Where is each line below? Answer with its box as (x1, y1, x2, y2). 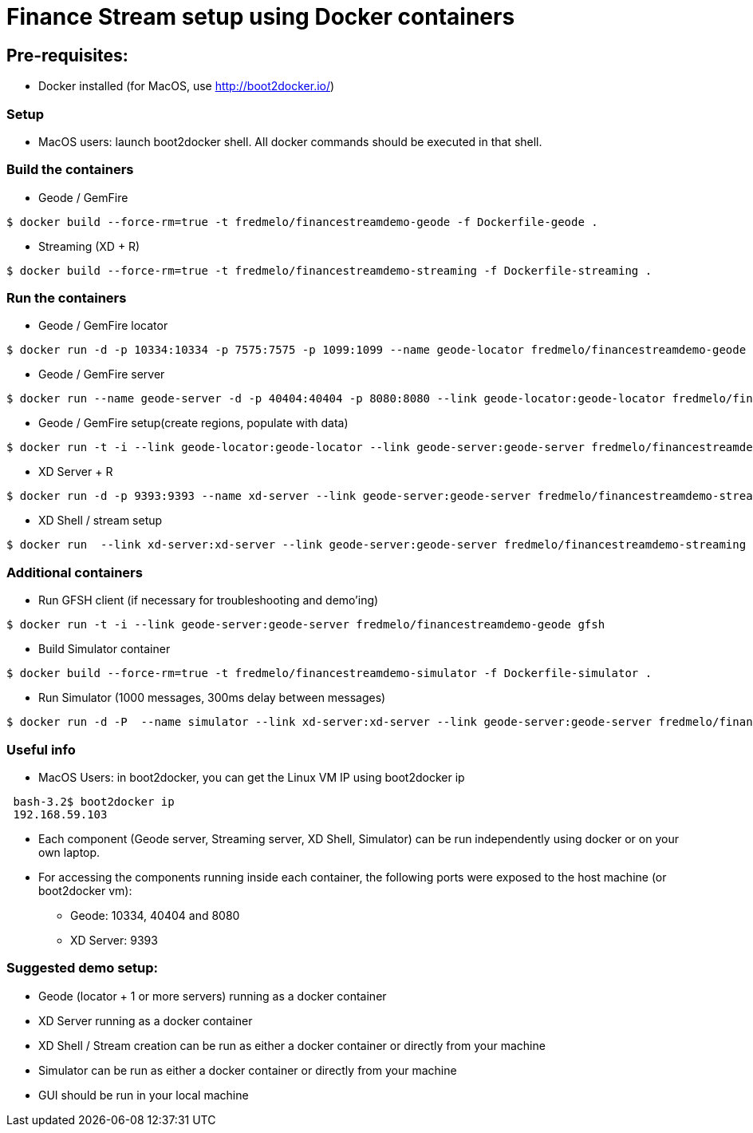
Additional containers (6, 564, 143, 580)
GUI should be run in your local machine (38, 1087, 249, 1102)
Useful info (6, 741, 76, 758)
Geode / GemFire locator (38, 319, 168, 333)
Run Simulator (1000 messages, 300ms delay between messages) (38, 691, 386, 705)
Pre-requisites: (6, 45, 128, 65)
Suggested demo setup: (6, 960, 158, 977)
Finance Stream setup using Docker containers (6, 3, 515, 30)
